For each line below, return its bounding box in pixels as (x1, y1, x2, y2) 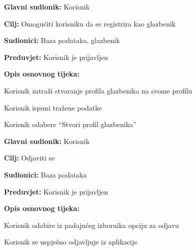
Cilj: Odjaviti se (4, 152, 55, 163)
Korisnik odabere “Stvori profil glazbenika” (4, 119, 136, 129)
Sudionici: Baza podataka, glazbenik (4, 35, 120, 45)
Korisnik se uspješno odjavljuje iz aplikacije (4, 236, 137, 247)
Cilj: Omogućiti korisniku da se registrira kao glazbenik (4, 18, 176, 28)
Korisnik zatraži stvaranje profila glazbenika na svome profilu (4, 85, 192, 95)
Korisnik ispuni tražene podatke (4, 102, 102, 112)
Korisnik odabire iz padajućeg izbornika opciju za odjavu (4, 219, 179, 230)
